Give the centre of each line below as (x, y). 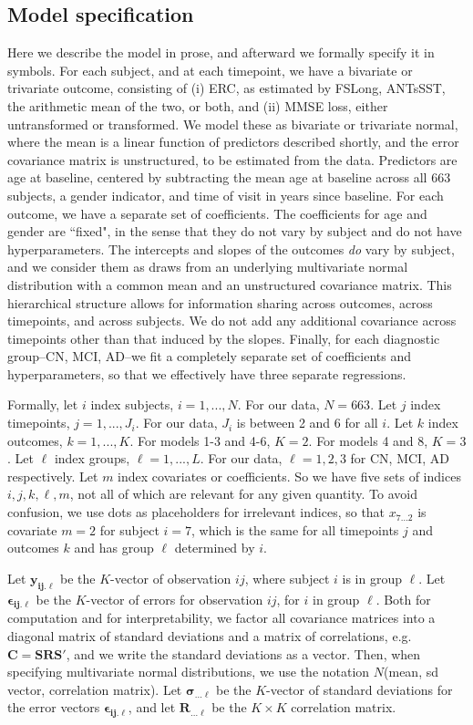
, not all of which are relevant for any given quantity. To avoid (243, 494)
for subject (129, 529)
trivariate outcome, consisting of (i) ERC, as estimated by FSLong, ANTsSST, (226, 88)
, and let (152, 707)
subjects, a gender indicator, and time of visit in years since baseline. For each (226, 195)
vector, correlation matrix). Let (95, 689)
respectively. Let (53, 476)
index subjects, (132, 404)
